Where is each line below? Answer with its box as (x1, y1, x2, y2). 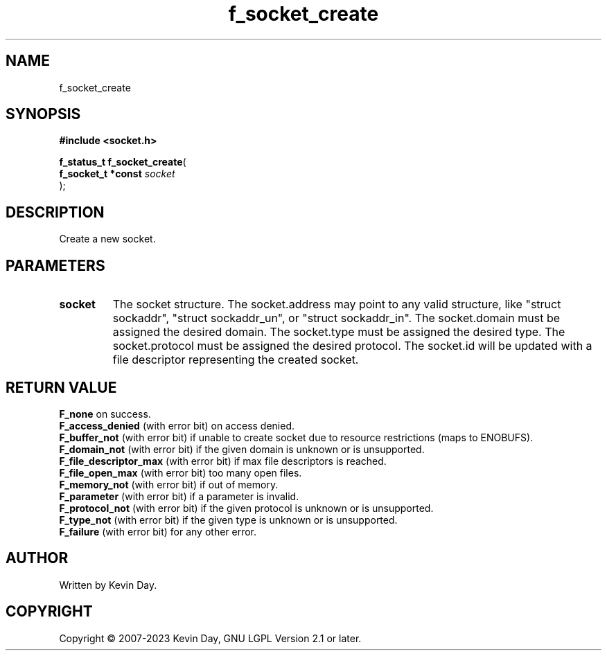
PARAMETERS (6, 256, 105, 274)
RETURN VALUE (6, 378, 117, 396)
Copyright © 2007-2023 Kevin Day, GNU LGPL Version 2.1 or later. (59, 632, 362, 644)
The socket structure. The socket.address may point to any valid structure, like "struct (112, 297, 561, 312)
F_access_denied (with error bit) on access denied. (59, 419, 295, 432)
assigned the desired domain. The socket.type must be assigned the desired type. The (112, 325, 565, 339)
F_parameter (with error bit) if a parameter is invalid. (59, 490, 299, 502)
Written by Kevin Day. (59, 578, 157, 591)
